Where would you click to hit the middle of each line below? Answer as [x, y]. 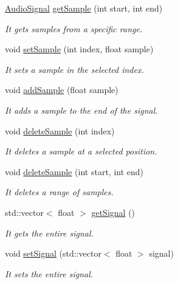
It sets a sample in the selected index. [74, 69]
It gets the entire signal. [49, 233]
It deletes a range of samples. [59, 192]
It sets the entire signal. [49, 273]
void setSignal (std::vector [53, 253]
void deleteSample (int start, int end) [74, 171]
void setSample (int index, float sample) [79, 49]
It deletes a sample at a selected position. [81, 151]
